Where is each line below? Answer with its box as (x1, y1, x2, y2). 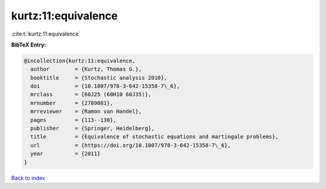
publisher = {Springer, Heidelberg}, (30, 125, 155, 132)
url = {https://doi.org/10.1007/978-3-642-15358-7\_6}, (30, 142, 231, 149)
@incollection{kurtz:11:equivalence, (24, 57, 136, 64)
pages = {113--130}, (30, 117, 117, 123)
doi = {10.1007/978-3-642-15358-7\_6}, (30, 83, 181, 90)
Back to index (11, 174, 45, 181)
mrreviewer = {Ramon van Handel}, (30, 108, 142, 115)
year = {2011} (30, 150, 101, 157)
